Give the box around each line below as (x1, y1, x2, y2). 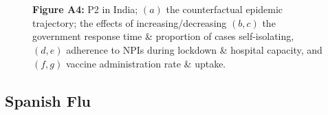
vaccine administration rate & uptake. (65, 56, 226, 70)
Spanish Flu (5, 90, 91, 111)
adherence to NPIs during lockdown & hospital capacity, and (66, 42, 322, 56)
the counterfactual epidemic (166, 2, 283, 17)
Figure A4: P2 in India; (32, 2, 138, 17)
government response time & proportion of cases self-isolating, (32, 29, 294, 43)
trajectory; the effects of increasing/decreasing (32, 15, 227, 30)
